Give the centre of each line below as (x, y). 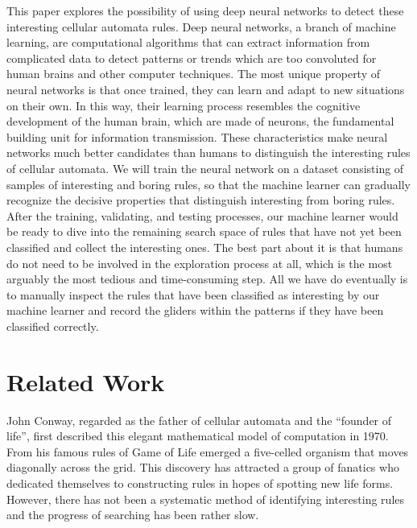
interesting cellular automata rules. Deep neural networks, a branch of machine (201, 26)
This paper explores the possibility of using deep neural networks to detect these (205, 10)
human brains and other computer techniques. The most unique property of (194, 74)
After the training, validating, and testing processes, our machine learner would (202, 215)
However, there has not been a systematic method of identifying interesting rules (206, 499)
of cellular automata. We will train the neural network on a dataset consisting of (205, 168)
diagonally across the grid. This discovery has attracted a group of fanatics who (203, 467)
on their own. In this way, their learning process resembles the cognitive (184, 105)
